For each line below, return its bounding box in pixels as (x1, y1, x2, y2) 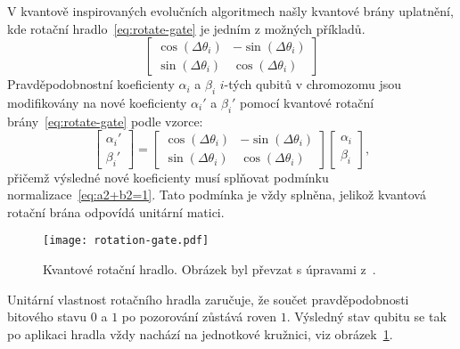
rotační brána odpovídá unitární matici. (7, 202, 225, 221)
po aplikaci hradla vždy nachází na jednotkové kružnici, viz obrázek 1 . (7, 324, 393, 343)
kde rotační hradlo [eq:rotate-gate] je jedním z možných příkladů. (7, 19, 366, 37)
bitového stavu (7, 307, 87, 326)
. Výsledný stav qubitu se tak (286, 307, 447, 326)
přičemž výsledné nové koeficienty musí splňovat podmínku (7, 167, 329, 186)
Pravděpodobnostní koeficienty (7, 75, 175, 93)
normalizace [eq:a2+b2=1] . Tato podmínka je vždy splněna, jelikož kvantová (7, 185, 426, 204)
